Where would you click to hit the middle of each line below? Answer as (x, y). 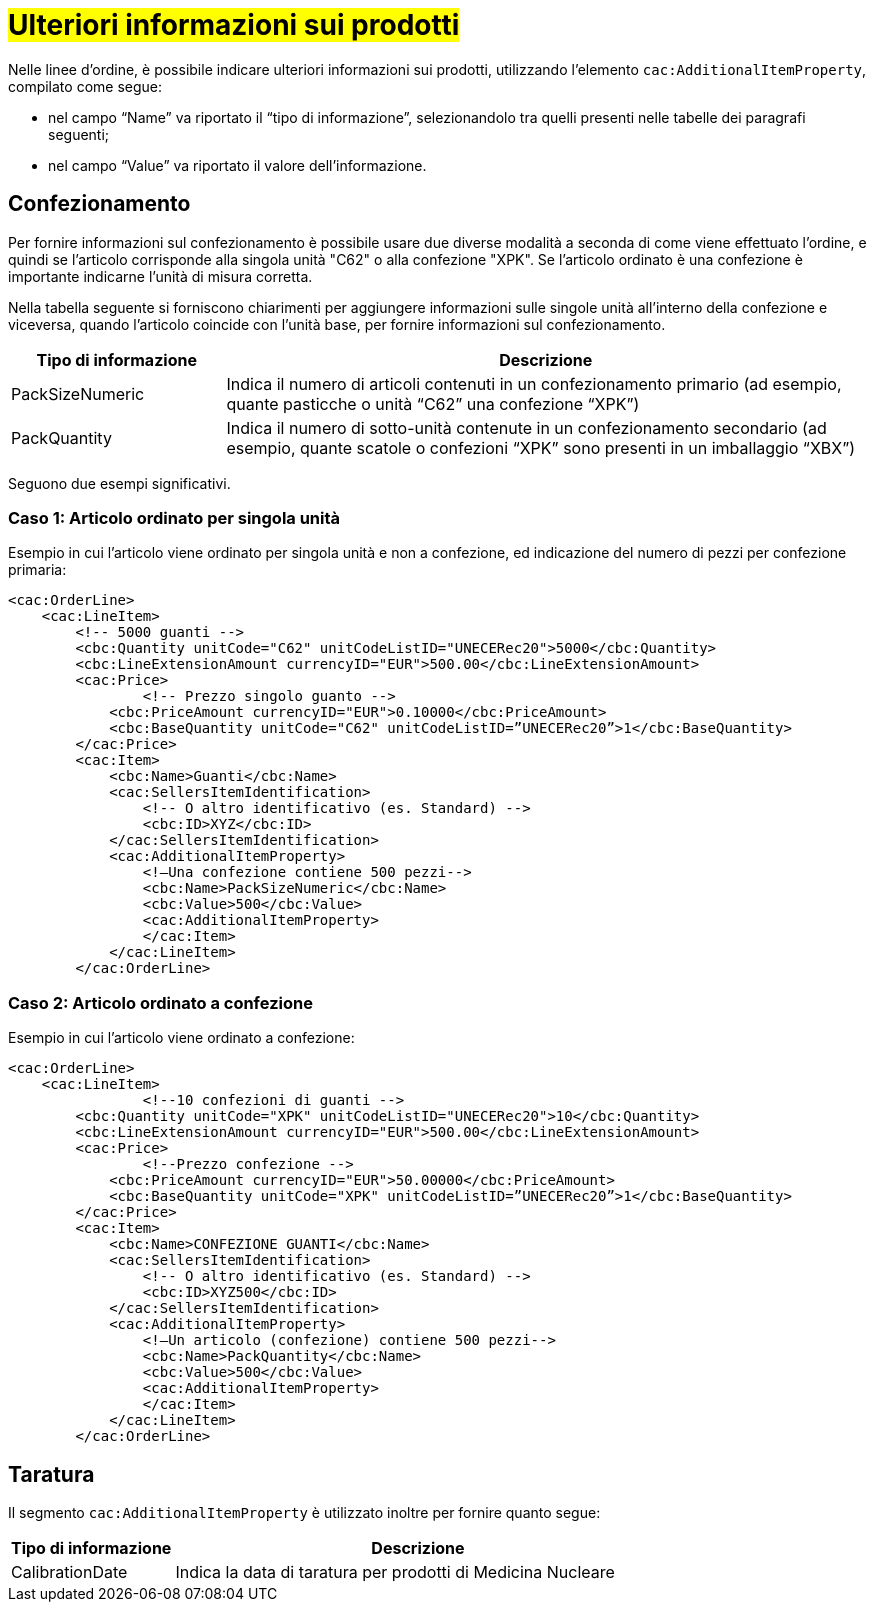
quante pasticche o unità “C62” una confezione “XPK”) (433, 403)
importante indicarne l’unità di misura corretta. (160, 276)
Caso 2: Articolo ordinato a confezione (160, 1002)
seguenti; (79, 134)
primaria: (37, 570)
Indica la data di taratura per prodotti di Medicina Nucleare (395, 1571)
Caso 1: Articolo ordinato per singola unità (174, 517)
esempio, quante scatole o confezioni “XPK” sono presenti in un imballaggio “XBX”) (541, 447)
